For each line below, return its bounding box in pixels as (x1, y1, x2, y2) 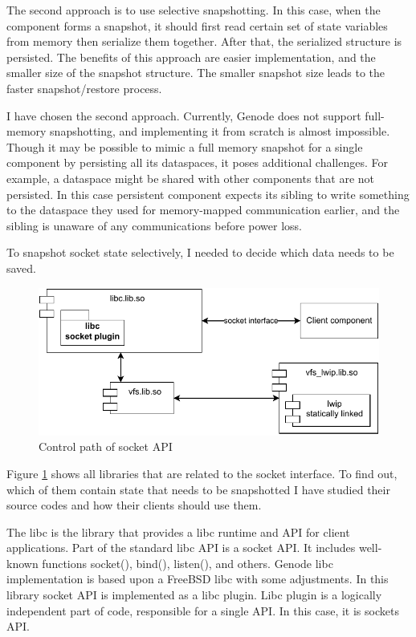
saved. (6, 259, 37, 276)
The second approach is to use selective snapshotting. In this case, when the (6, 2, 381, 18)
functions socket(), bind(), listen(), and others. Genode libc (42, 554, 333, 571)
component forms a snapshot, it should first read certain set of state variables (6, 17, 388, 34)
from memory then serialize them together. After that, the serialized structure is (6, 33, 402, 50)
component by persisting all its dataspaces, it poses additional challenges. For (6, 154, 388, 171)
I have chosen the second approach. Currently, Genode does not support (6, 107, 361, 124)
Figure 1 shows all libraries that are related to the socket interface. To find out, (6, 465, 398, 481)
